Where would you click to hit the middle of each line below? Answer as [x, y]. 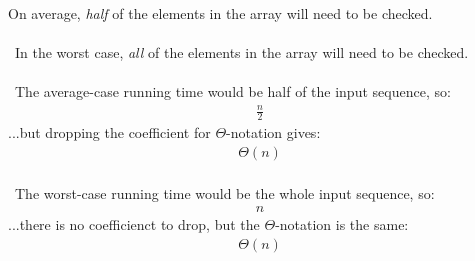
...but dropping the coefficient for [109, 132]
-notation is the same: [342, 224]
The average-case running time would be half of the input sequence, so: [232, 91]
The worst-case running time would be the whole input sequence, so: [224, 192]
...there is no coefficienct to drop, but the [134, 224]
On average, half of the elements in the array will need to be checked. [220, 13]
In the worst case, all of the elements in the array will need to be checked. [241, 52]
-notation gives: [273, 132]
